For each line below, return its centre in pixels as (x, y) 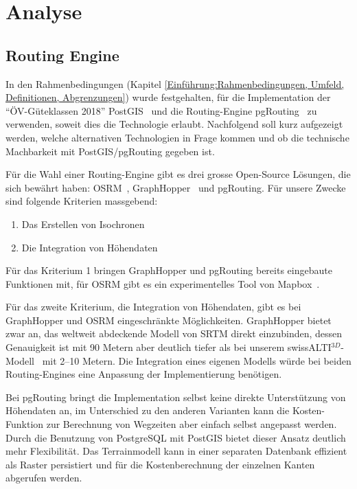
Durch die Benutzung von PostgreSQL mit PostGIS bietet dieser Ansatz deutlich (176, 437)
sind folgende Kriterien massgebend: (82, 201)
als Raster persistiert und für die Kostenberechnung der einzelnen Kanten (160, 464)
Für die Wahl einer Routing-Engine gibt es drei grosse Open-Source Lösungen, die (178, 174)
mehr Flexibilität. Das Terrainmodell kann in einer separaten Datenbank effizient (176, 451)
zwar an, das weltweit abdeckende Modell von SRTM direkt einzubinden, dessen (174, 333)
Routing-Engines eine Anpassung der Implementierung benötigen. (144, 374)
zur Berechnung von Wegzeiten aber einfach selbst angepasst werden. (192, 424)
